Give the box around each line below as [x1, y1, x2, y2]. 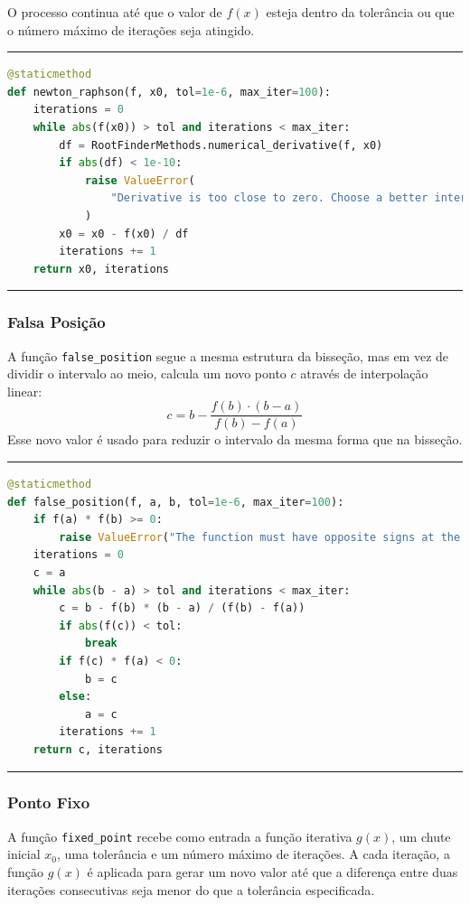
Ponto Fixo [7, 791, 90, 814]
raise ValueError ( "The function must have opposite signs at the [59, 530, 461, 544]
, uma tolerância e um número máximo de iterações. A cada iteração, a [56, 844, 450, 863]
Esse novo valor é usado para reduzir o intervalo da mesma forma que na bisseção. [7, 430, 463, 449]
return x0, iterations [33, 262, 169, 275]
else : [59, 690, 92, 704]
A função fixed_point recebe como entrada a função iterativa [7, 826, 352, 845]
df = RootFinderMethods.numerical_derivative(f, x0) [59, 138, 383, 152]
